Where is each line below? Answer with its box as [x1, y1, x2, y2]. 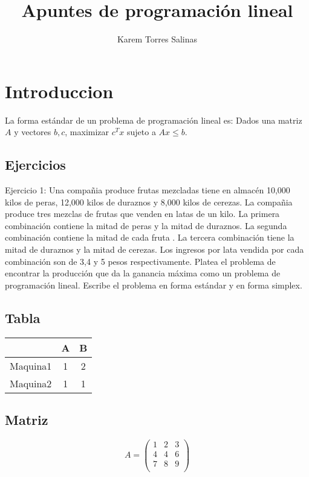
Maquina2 [10, 376, 52, 390]
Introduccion [5, 78, 114, 103]
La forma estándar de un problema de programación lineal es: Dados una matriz [5, 113, 302, 126]
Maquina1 [10, 358, 52, 373]
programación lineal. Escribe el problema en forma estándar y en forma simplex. [5, 278, 302, 291]
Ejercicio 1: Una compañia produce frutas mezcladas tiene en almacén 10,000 [5, 184, 290, 196]
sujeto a [126, 125, 156, 138]
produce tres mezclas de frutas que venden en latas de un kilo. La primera [5, 207, 280, 220]
